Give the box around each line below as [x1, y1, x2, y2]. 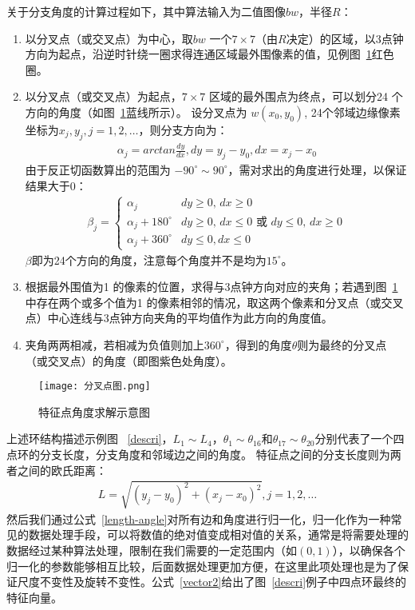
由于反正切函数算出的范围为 [25, 161, 171, 177]
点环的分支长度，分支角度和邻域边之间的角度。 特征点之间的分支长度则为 [6, 446, 390, 462]
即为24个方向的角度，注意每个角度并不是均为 [31, 251, 267, 268]
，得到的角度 [224, 336, 292, 353]
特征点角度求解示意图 [38, 403, 150, 420]
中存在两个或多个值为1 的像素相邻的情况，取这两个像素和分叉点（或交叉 [25, 293, 404, 310]
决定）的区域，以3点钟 [286, 30, 404, 46]
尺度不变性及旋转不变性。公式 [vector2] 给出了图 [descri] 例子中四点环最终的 [17, 573, 407, 590]
